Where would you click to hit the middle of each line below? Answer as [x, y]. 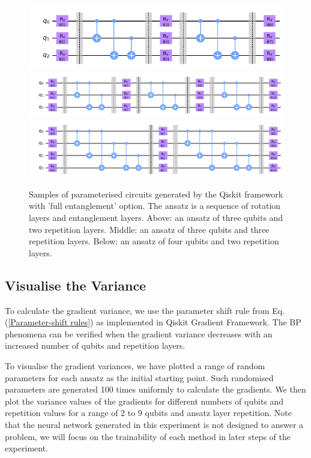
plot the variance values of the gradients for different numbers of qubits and [144, 401]
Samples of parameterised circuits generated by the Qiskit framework [156, 194]
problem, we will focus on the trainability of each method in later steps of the [148, 436]
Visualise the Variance [76, 285]
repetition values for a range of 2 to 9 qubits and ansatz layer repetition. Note [148, 413]
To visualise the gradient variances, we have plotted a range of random [135, 365]
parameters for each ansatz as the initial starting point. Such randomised [139, 377]
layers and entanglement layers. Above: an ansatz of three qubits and [156, 218]
